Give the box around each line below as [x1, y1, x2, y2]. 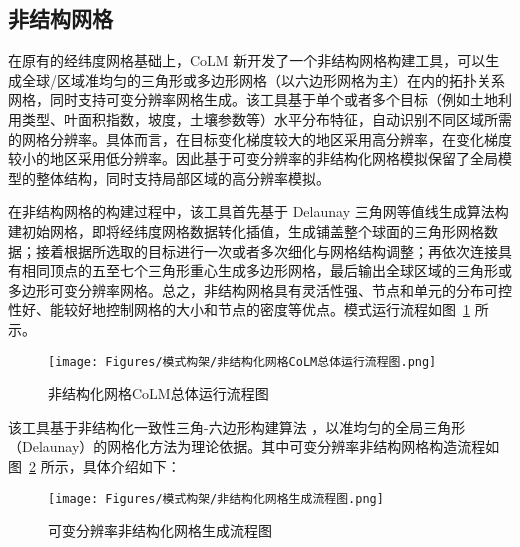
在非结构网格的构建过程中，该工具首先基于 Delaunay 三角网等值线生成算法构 [8, 201, 509, 222]
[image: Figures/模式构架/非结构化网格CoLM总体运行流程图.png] [48, 354, 437, 369]
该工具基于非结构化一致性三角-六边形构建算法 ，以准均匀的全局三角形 [8, 416, 466, 437]
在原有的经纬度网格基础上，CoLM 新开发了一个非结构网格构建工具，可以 [8, 50, 486, 71]
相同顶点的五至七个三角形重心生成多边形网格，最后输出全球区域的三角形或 [21, 260, 512, 281]
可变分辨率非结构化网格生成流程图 [48, 520, 272, 541]
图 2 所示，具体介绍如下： [8, 455, 181, 476]
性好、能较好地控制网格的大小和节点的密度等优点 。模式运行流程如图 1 [8, 299, 470, 320]
